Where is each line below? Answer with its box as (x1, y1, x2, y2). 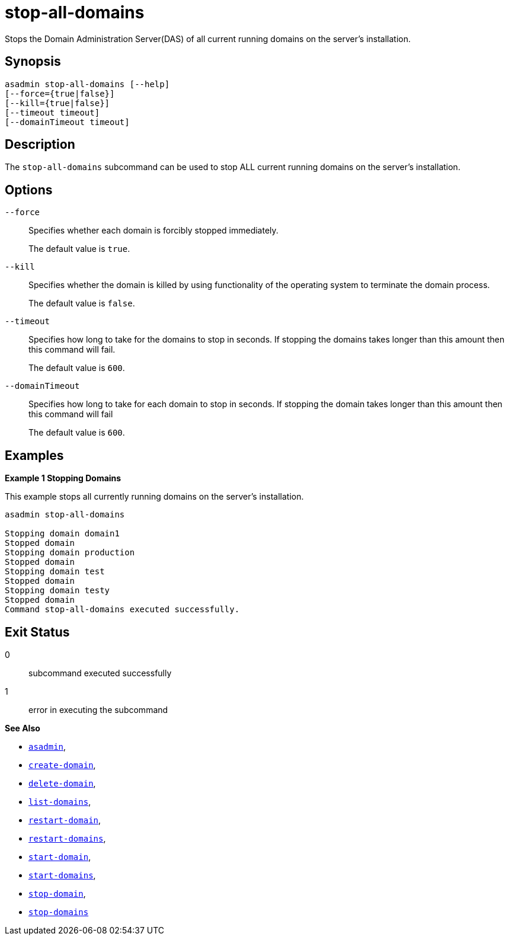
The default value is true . (28, 244, 130, 254)
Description (5, 137, 75, 152)
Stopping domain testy (5, 586, 110, 596)
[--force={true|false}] (5, 88, 115, 98)
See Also (5, 722, 40, 733)
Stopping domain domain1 (5, 529, 120, 539)
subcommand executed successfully (28, 667, 172, 678)
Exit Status (5, 624, 70, 640)
